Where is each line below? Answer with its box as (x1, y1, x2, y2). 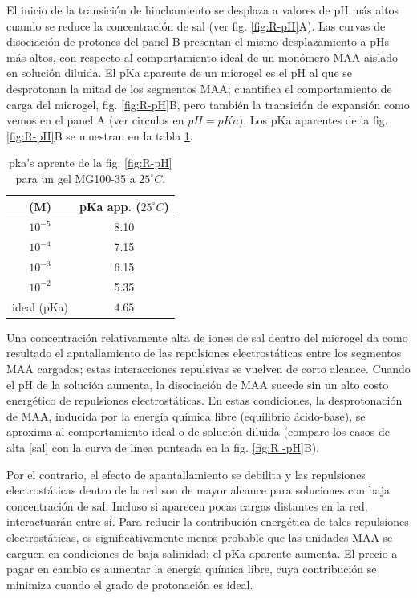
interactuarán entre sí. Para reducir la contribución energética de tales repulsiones (6, 513, 409, 530)
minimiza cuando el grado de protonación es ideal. (6, 576, 253, 592)
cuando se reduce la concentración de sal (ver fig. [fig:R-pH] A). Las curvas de (6, 17, 386, 34)
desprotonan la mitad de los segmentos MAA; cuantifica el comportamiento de (6, 79, 392, 96)
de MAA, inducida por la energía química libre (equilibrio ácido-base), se (6, 407, 366, 424)
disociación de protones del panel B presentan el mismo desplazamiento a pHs (6, 33, 390, 50)
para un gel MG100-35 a (15, 169, 136, 186)
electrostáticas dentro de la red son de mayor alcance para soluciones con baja (6, 482, 391, 498)
